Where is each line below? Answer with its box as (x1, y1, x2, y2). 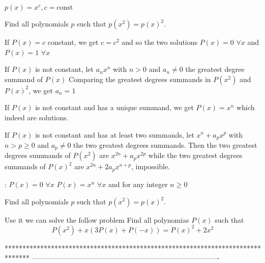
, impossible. (131, 161, 170, 172)
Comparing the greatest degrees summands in (68, 73, 211, 84)
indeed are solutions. (5, 112, 69, 122)
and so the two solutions (122, 37, 198, 47)
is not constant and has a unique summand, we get (35, 102, 194, 113)
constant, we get (47, 37, 99, 47)
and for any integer (108, 178, 168, 189)
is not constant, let (35, 64, 94, 74)
